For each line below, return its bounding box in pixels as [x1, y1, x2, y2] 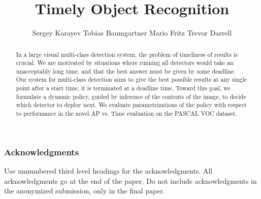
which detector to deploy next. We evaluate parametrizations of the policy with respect [16, 101, 247, 109]
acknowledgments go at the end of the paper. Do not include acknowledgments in [4, 175, 257, 186]
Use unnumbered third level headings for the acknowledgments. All [4, 165, 213, 176]
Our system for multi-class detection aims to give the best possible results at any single [16, 75, 247, 84]
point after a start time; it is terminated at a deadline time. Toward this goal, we [16, 84, 231, 92]
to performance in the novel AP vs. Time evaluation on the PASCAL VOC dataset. [16, 109, 237, 118]
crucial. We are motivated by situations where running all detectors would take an [16, 58, 234, 67]
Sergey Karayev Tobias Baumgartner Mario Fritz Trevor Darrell [32, 27, 232, 38]
